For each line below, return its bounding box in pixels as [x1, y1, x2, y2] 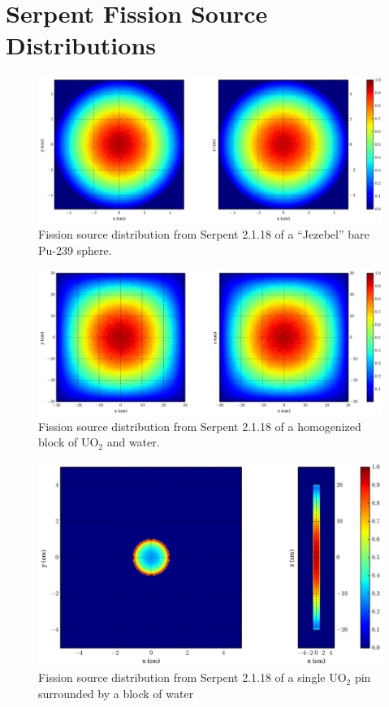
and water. [106, 433, 160, 450]
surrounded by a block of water [38, 684, 194, 701]
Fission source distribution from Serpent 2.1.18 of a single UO [38, 669, 347, 686]
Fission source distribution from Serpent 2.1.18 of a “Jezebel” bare [38, 226, 370, 243]
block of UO [38, 433, 99, 450]
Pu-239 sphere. [38, 241, 112, 258]
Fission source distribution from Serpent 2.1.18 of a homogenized [38, 417, 361, 434]
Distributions [6, 28, 156, 62]
